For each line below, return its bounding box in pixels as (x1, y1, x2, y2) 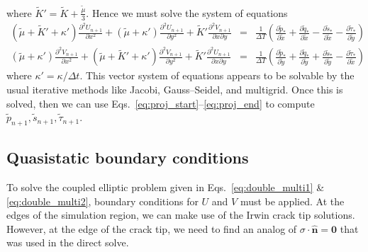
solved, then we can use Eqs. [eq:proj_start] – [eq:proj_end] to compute (6, 96, 315, 110)
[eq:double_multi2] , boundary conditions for (6, 193, 199, 208)
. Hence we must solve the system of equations (86, 5, 288, 20)
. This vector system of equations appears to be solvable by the (79, 68, 355, 83)
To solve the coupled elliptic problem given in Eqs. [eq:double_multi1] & (6, 180, 325, 195)
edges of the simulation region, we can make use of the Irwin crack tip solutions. (6, 207, 355, 222)
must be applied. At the (240, 193, 345, 208)
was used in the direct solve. (6, 235, 129, 250)
